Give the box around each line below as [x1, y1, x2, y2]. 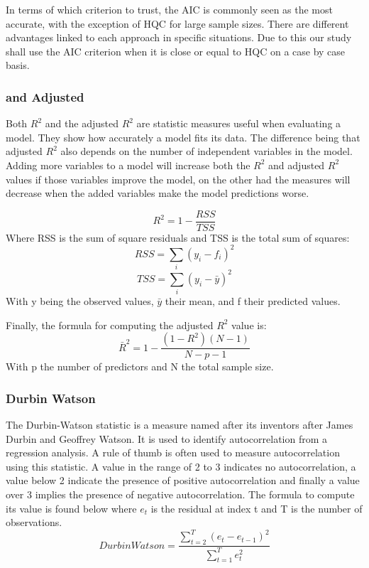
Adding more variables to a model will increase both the [6, 157, 250, 172]
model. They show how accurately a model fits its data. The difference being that [6, 129, 360, 144]
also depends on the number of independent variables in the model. [60, 144, 353, 159]
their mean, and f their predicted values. [165, 294, 341, 309]
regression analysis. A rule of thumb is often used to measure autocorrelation [6, 445, 340, 460]
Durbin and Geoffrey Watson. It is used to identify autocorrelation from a [6, 431, 328, 446]
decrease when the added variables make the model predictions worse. [6, 186, 309, 200]
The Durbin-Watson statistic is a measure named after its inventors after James [6, 417, 353, 432]
